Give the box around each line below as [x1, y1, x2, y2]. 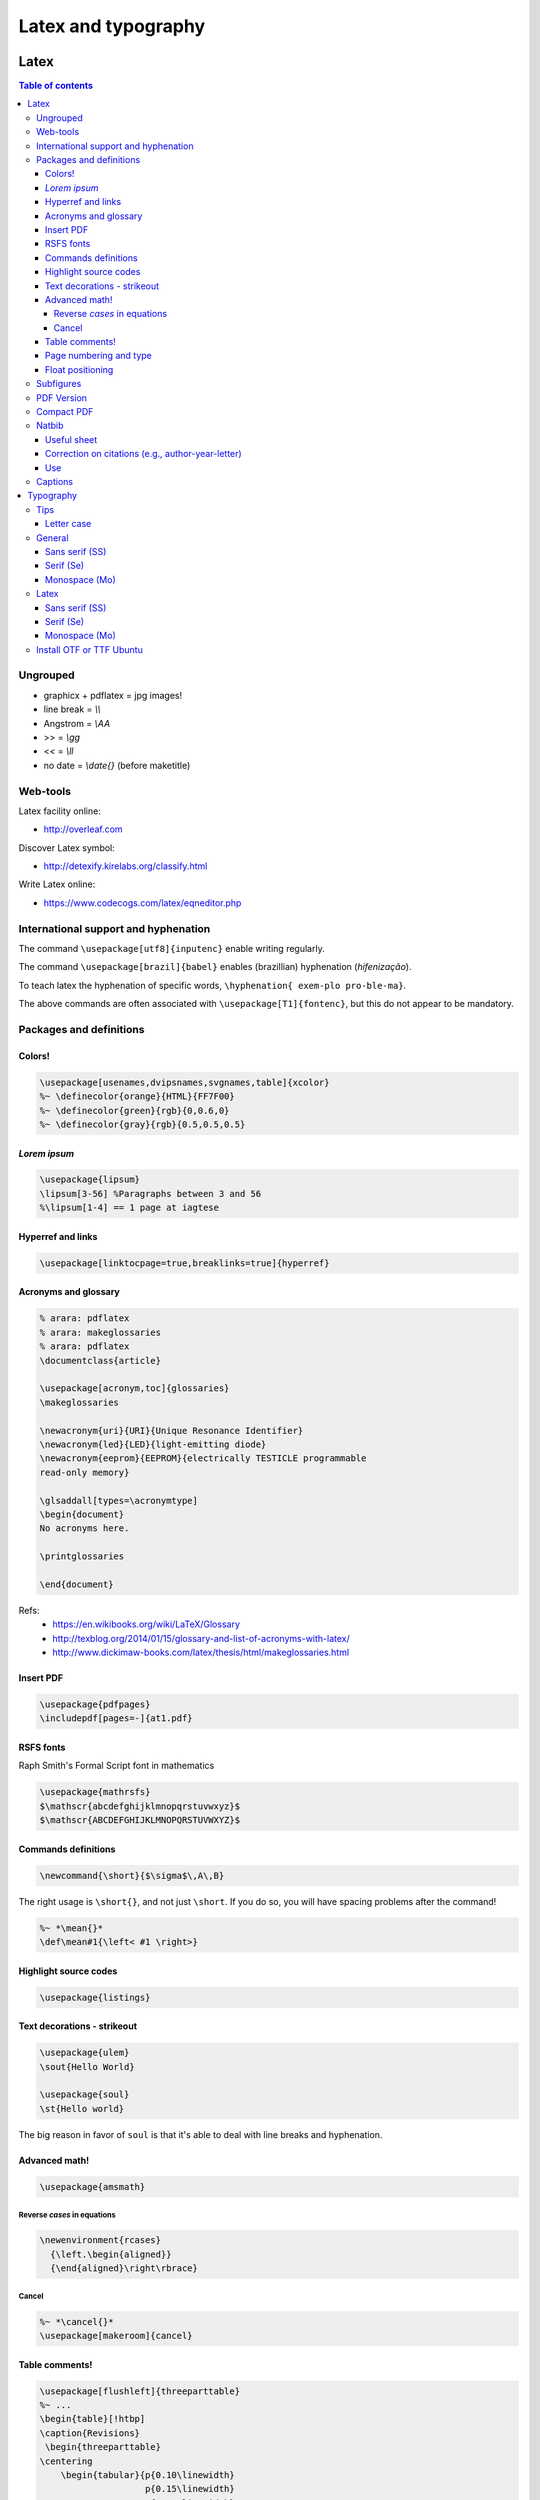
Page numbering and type [45, 350, 152, 362]
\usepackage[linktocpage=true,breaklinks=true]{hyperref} [39, 1257, 330, 1269]
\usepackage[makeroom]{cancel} [39, 2330, 194, 2342]
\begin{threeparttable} [45, 2441, 162, 2453]
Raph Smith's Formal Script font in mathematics [18, 1760, 215, 1772]
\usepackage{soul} [39, 2089, 130, 2100]
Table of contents [18, 80, 94, 92]
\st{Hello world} [39, 2103, 125, 2114]
